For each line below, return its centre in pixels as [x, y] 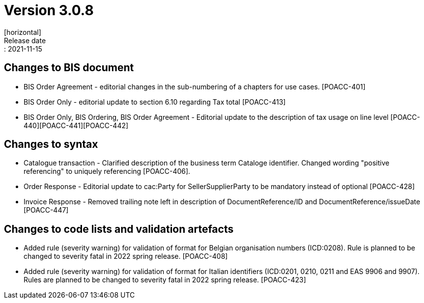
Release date [25, 40]
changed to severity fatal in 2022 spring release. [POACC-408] [126, 256]
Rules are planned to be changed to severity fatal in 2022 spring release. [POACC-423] [165, 280]
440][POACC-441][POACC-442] [76, 125]
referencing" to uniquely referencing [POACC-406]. [107, 171]
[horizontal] [23, 32]
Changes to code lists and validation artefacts [119, 229]
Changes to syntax [51, 144]
